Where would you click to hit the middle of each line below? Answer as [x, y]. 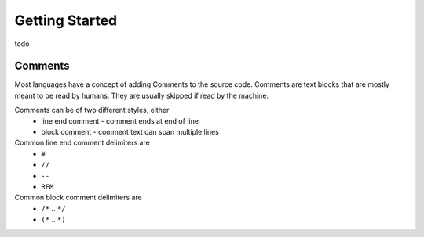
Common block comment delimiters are [79, 197]
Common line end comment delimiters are [82, 143]
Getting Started [66, 20]
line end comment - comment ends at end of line [120, 120]
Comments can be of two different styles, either [92, 110]
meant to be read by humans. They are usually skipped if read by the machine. [142, 95]
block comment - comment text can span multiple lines [130, 132]
